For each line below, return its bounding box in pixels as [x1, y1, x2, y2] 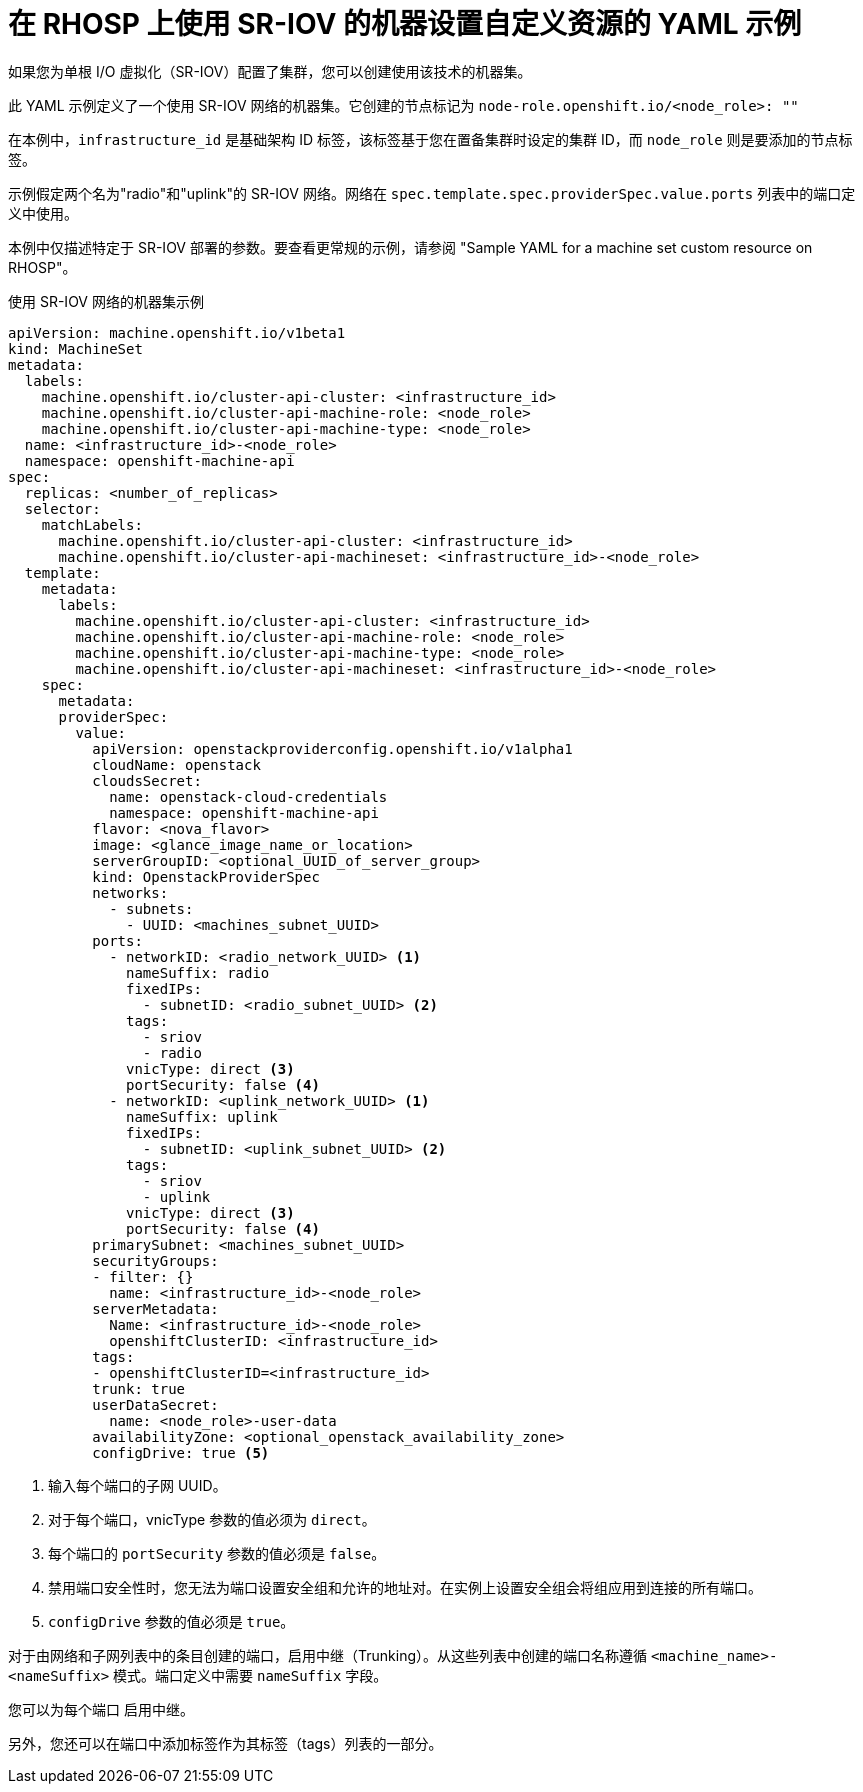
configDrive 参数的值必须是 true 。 [48, 1612, 295, 1630]
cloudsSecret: [92, 772, 202, 789]
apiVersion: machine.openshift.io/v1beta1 [8, 324, 346, 341]
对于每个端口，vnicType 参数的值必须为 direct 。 [48, 1510, 376, 1528]
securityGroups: [92, 1252, 219, 1269]
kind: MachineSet [8, 340, 143, 357]
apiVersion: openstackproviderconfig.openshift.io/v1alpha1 [92, 740, 573, 757]
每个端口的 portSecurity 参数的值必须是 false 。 [48, 1544, 386, 1562]
